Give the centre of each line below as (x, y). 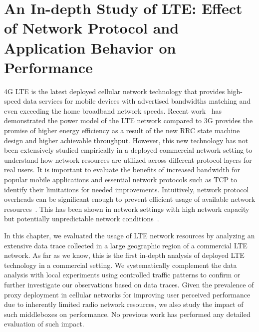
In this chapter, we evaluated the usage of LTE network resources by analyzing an (129, 235)
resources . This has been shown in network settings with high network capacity (127, 209)
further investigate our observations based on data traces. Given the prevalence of (129, 284)
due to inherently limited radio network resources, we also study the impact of (124, 304)
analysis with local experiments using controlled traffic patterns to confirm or (122, 275)
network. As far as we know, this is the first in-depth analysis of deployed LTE (124, 255)
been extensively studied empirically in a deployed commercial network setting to (128, 150)
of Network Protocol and (92, 28)
